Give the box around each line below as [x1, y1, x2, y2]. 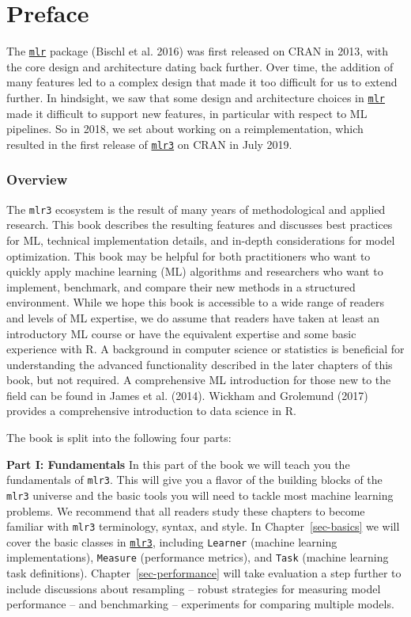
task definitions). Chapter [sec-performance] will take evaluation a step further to [6, 565, 402, 581]
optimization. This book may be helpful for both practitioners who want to [6, 247, 371, 264]
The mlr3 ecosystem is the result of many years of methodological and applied [6, 200, 386, 217]
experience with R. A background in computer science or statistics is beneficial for [6, 341, 405, 357]
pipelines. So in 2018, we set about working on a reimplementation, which [6, 120, 364, 137]
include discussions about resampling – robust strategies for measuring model [6, 580, 381, 596]
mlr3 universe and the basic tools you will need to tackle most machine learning [6, 486, 394, 503]
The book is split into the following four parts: [6, 429, 232, 446]
